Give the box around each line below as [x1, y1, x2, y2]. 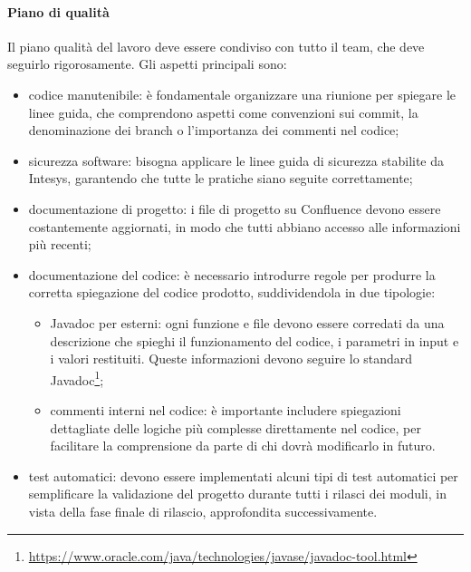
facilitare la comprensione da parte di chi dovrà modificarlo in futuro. [50, 436, 436, 455]
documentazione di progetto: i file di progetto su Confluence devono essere [28, 199, 441, 218]
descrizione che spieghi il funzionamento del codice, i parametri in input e [50, 331, 459, 350]
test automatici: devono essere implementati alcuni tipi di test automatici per [28, 466, 458, 485]
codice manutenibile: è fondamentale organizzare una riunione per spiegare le [28, 84, 457, 103]
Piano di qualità [7, 2, 110, 21]
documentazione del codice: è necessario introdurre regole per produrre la [28, 265, 436, 284]
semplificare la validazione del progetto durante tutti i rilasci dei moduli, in [28, 484, 447, 503]
